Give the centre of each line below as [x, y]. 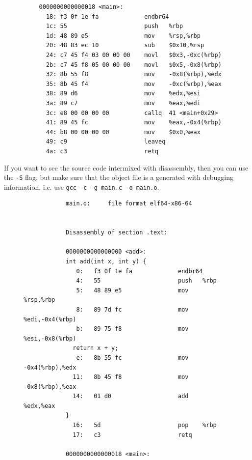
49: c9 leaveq [106, 142]
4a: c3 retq [102, 151]
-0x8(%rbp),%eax [50, 387]
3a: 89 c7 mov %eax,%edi [123, 103]
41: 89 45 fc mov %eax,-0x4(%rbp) [134, 123]
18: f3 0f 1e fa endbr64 [107, 16]
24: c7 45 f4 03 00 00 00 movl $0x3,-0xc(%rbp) [134, 55]
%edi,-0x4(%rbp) [50, 319]
